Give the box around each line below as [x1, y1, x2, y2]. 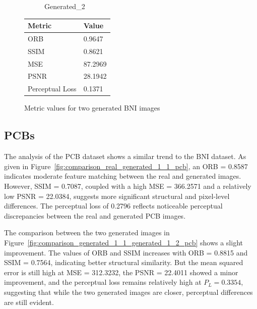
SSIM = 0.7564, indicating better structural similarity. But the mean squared [4, 257, 243, 268]
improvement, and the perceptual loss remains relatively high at [4, 277, 202, 287]
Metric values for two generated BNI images [24, 102, 160, 113]
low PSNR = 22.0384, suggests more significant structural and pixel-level [4, 190, 230, 201]
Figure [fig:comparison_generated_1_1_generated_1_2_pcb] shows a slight [4, 237, 243, 247]
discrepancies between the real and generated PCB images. [4, 210, 186, 221]
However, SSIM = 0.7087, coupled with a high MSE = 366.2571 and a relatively [4, 180, 251, 191]
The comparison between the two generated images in [4, 227, 170, 238]
